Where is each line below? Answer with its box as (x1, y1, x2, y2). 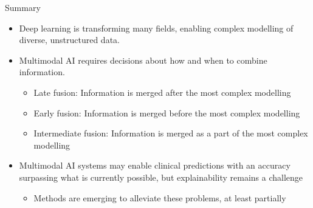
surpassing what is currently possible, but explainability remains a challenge (19, 170, 303, 183)
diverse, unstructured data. (19, 33, 120, 46)
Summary (5, 1, 41, 13)
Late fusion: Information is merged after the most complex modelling (33, 86, 291, 98)
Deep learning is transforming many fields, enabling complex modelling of (19, 21, 294, 34)
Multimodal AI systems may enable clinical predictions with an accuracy (19, 159, 291, 172)
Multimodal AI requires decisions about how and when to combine (19, 53, 267, 66)
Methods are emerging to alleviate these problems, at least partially (33, 191, 286, 204)
